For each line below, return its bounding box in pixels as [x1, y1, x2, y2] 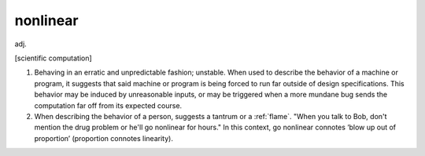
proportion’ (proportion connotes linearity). [34, 133, 173, 143]
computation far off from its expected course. [34, 100, 183, 110]
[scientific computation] [14, 53, 92, 63]
